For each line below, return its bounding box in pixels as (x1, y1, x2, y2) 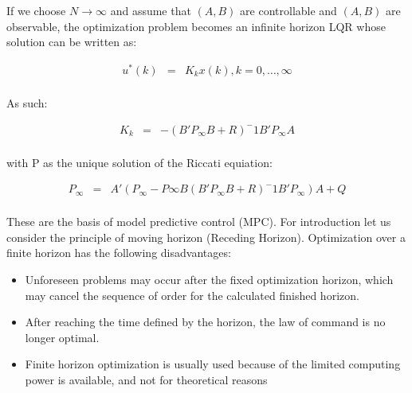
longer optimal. (25, 329, 100, 345)
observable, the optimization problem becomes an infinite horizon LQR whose (6, 18, 386, 34)
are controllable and (240, 2, 337, 18)
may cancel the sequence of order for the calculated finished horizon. (25, 286, 359, 303)
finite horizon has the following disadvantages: (6, 244, 231, 261)
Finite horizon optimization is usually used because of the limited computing (25, 356, 401, 372)
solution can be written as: (6, 33, 137, 50)
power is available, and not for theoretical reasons (25, 371, 268, 387)
